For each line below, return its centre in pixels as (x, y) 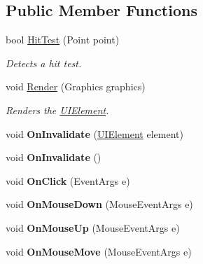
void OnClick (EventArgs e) (68, 180)
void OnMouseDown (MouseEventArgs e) (99, 204)
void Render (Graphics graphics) (76, 86)
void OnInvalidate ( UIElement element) (94, 133)
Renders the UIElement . (57, 110)
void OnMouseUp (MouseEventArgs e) (93, 227)
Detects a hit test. (44, 63)
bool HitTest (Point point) (63, 40)
